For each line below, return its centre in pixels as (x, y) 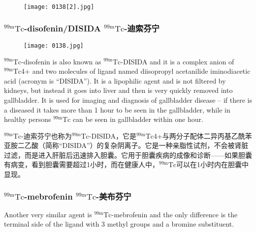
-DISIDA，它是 (112, 135)
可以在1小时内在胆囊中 (213, 164)
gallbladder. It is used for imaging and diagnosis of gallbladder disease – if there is (128, 100)
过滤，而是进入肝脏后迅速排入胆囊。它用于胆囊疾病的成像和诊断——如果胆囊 (128, 155)
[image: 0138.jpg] (54, 45)
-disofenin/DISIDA (63, 28)
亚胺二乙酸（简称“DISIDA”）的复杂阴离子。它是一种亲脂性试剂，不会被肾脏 (126, 145)
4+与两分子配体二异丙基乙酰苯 (203, 135)
